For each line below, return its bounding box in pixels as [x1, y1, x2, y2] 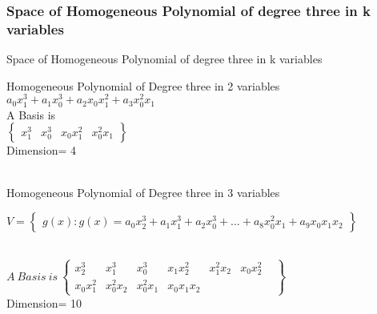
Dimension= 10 [6, 294, 82, 311]
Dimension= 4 [6, 142, 76, 159]
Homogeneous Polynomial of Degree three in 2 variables [6, 77, 280, 94]
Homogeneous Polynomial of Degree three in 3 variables [6, 184, 280, 201]
